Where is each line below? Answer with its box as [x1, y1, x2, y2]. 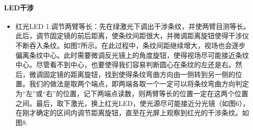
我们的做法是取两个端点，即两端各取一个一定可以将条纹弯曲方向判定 [29, 78, 249, 89]
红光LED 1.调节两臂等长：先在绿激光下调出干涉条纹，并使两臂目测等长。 [15, 21, 251, 31]
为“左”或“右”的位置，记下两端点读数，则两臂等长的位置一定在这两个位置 [15, 88, 249, 98]
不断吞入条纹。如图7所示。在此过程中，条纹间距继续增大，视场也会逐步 [15, 40, 246, 50]
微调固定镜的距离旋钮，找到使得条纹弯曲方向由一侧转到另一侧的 [29, 69, 235, 79]
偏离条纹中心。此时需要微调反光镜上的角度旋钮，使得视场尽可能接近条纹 [15, 50, 249, 60]
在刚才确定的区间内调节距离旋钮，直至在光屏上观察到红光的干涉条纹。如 [15, 107, 249, 118]
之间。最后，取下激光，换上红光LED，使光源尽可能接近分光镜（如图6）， [15, 98, 250, 108]
